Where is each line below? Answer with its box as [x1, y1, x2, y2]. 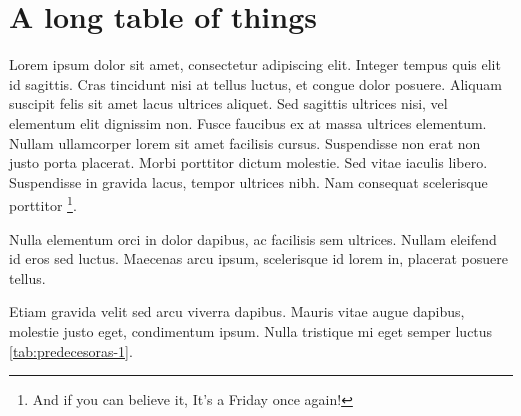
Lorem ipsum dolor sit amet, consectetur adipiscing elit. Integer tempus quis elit [9, 54, 501, 75]
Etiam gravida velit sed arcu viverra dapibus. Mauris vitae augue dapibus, [9, 301, 465, 322]
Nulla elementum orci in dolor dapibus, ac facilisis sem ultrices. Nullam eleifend [9, 228, 497, 249]
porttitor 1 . [9, 192, 77, 215]
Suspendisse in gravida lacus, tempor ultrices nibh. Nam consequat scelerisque [9, 171, 488, 192]
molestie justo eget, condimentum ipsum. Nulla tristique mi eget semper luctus [9, 320, 493, 341]
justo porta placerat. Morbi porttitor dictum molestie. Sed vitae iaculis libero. [9, 152, 488, 173]
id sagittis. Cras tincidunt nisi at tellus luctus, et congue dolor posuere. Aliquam [9, 73, 503, 94]
